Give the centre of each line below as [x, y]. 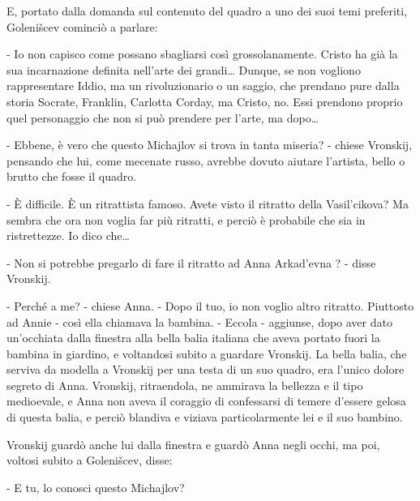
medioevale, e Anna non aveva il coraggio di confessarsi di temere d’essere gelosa [206, 401]
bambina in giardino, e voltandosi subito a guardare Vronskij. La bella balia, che [207, 353]
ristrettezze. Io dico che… [68, 236]
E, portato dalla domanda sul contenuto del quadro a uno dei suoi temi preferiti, [207, 11]
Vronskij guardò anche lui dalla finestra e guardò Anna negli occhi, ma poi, [193, 444]
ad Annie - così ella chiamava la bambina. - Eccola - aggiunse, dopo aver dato [199, 321]
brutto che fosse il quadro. [72, 176]
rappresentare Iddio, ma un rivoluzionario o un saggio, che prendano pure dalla [203, 86]
